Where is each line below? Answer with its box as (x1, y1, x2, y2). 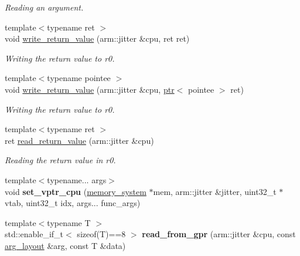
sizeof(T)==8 (77, 228, 126, 240)
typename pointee (47, 72, 111, 84)
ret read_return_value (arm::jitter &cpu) (5, 134, 154, 146)
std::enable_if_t (5, 228, 64, 240)
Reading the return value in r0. (5, 154, 116, 166)
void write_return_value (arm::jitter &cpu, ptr (5, 83, 175, 95)
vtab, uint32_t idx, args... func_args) (5, 197, 141, 209)
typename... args (47, 173, 107, 186)
